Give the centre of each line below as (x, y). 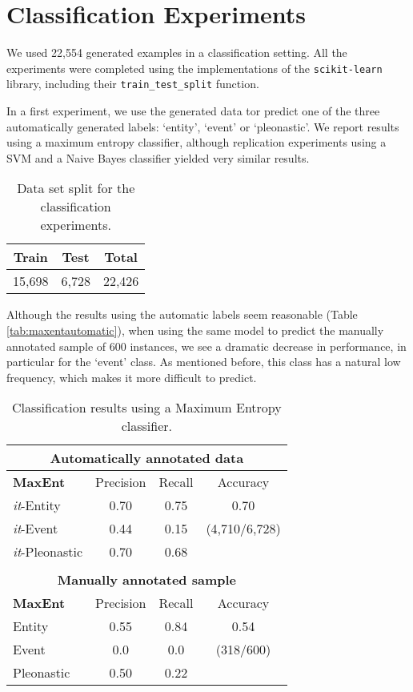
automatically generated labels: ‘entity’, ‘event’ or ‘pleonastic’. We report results (203, 126)
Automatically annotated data (147, 458)
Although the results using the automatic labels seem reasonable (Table (182, 314)
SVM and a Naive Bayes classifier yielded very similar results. (158, 157)
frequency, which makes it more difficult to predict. (132, 377)
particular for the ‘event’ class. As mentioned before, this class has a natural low (204, 362)
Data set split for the (76, 188)
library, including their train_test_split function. (133, 84)
